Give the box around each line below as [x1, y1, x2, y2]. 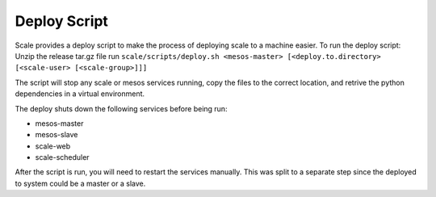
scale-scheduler [35, 153, 90, 162]
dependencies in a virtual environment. [15, 89, 145, 98]
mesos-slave [35, 130, 78, 140]
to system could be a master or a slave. [15, 178, 146, 188]
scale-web [35, 141, 71, 151]
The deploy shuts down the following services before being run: [15, 103, 228, 113]
